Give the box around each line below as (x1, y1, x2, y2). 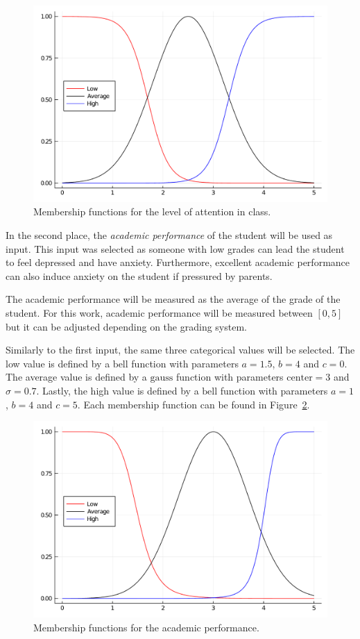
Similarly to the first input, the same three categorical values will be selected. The (6, 342, 355, 357)
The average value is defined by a (6, 370, 147, 384)
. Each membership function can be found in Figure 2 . (77, 397, 310, 411)
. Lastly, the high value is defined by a (36, 383, 199, 397)
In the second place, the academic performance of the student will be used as (6, 227, 333, 242)
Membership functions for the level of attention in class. (33, 204, 271, 219)
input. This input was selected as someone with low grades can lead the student (6, 241, 345, 256)
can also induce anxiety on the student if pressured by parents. (6, 268, 273, 283)
